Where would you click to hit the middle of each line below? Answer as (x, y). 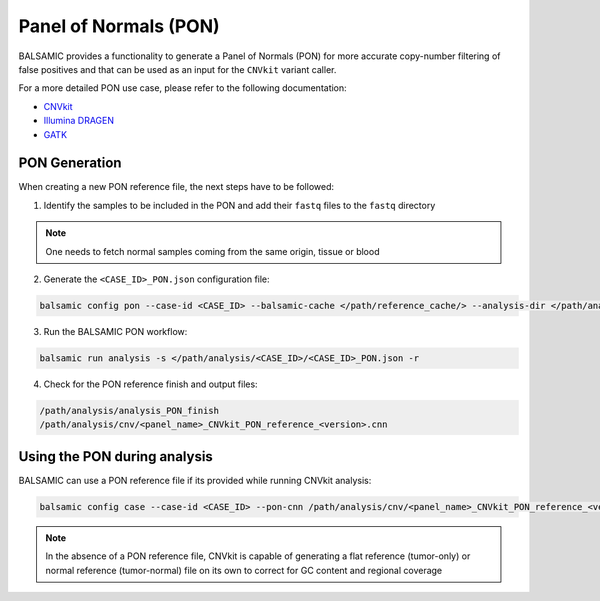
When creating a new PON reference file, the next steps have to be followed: (176, 187)
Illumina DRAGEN (79, 121)
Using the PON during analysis (116, 456)
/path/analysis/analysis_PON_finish (129, 410)
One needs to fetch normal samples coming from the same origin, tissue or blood (212, 251)
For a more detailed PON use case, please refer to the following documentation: (182, 88)
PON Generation (70, 163)
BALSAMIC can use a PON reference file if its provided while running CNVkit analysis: (195, 480)
